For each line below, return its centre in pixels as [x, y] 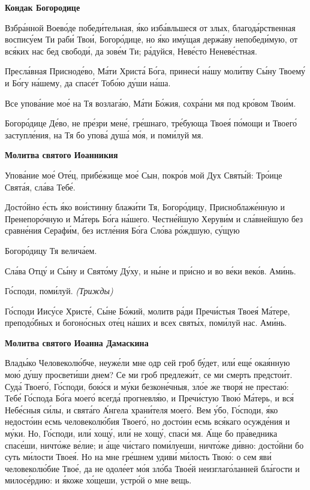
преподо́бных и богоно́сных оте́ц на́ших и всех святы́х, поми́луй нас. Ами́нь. [146, 323]
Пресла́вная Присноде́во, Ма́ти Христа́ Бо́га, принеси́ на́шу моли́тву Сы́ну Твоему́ [155, 71]
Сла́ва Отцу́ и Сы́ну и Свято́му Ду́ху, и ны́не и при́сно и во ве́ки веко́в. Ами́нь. [151, 270]
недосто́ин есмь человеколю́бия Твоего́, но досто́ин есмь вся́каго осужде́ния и [148, 421]
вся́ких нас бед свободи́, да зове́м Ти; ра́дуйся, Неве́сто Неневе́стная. [131, 51]
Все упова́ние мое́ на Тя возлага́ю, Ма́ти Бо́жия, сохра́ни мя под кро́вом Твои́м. [151, 103]
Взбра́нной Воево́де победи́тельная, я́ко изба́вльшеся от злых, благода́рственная [150, 27]
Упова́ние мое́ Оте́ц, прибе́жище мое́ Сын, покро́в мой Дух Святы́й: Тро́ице [144, 175]
